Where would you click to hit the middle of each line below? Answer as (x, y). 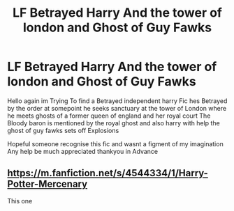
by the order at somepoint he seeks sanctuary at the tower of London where (117, 108)
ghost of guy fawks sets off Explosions (63, 130)
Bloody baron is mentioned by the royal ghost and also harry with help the (114, 123)
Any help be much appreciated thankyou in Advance (83, 151)
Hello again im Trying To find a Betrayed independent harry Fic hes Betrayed (117, 101)
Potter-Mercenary (47, 184)
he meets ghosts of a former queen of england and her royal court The (109, 116)
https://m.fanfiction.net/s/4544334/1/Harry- (108, 173)
